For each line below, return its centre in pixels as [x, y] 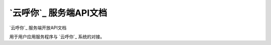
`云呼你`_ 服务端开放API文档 [38, 28]
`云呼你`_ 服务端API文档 [58, 13]
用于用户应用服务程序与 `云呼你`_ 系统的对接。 [57, 37]
